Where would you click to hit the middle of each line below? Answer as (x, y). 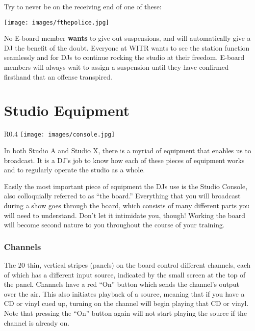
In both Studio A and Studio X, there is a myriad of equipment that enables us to (127, 150)
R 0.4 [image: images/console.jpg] (60, 134)
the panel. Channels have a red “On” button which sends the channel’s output (122, 284)
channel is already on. (37, 322)
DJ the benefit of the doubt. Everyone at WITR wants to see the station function (127, 47)
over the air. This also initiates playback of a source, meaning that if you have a (124, 293)
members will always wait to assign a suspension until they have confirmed (116, 67)
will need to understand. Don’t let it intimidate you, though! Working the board (125, 215)
